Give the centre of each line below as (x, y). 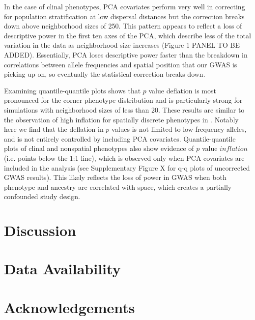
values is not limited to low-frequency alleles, (179, 129)
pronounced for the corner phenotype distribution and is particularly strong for (123, 100)
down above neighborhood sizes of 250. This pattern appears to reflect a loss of (123, 26)
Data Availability (62, 269)
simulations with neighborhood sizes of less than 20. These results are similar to (124, 109)
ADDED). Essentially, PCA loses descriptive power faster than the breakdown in (126, 54)
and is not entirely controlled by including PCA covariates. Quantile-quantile (120, 138)
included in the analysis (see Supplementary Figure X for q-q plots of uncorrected (127, 167)
